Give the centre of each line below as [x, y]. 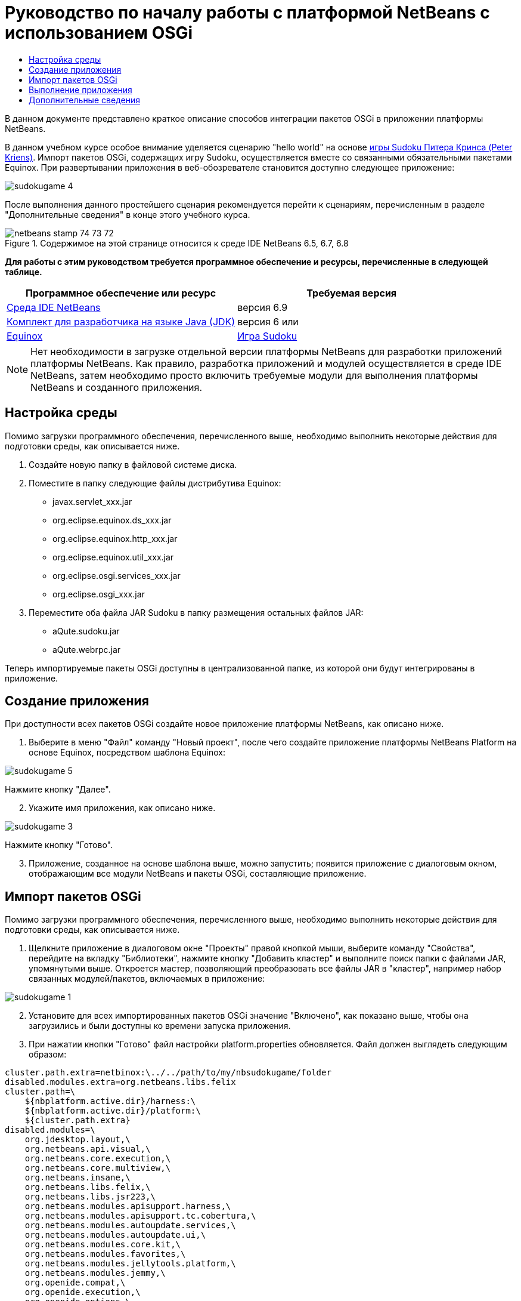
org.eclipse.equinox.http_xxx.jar [115, 538]
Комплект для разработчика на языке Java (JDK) [121, 321]
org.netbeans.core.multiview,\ [98, 1168]
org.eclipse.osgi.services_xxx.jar [117, 575]
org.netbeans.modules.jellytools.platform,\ [130, 1264]
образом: [48, 1055]
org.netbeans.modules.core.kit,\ [103, 1245]
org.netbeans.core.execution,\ [98, 1159]
